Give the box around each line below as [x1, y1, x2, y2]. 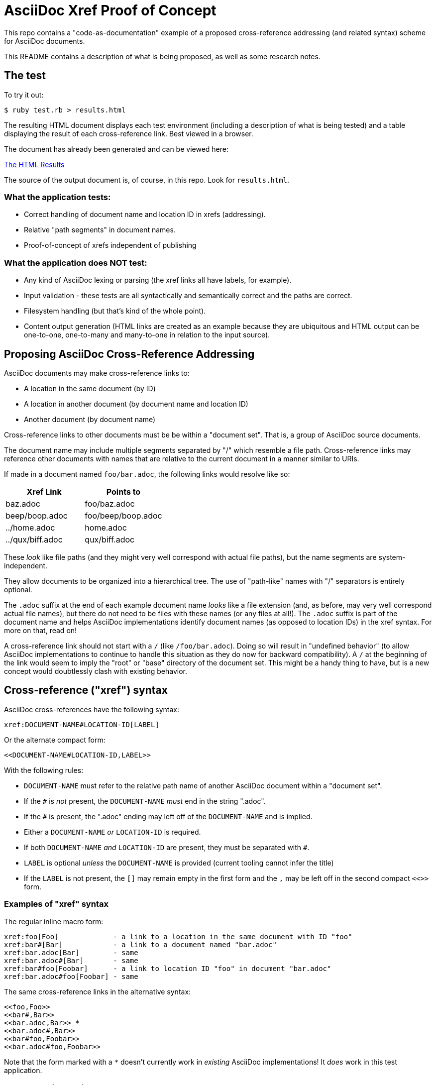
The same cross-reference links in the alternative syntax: [4, 987, 191, 996]
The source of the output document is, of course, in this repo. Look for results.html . [4, 175, 290, 184]
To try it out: [4, 90, 44, 99]
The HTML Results [4, 160, 65, 169]
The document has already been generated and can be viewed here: [4, 144, 229, 153]
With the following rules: [4, 765, 84, 774]
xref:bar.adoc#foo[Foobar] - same [4, 972, 138, 980]
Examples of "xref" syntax [4, 899, 109, 909]
